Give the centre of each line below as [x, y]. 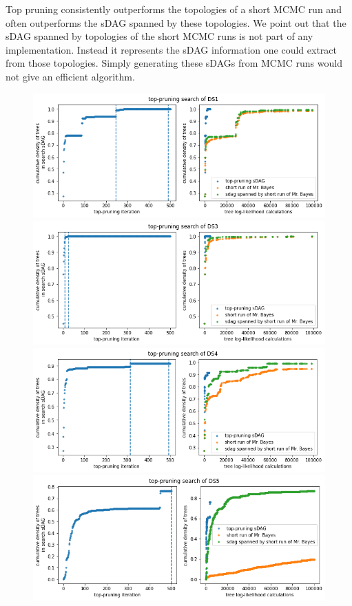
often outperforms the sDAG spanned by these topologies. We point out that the [176, 22]
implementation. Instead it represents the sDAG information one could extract [172, 49]
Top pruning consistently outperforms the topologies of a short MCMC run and [174, 9]
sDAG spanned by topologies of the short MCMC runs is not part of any [159, 36]
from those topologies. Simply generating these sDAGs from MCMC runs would [174, 63]
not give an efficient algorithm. [70, 76]
